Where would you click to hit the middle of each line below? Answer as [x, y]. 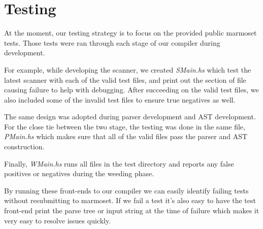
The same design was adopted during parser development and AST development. [130, 117]
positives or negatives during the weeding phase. [79, 173]
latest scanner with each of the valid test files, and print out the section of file [125, 79]
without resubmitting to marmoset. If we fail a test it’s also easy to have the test [130, 200]
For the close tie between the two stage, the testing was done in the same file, [125, 126]
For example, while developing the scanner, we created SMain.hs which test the [128, 69]
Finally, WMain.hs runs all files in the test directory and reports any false [119, 163]
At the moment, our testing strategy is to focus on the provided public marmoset [130, 33]
